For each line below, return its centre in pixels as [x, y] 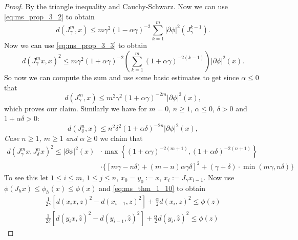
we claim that [121, 138]
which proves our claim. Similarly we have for [76, 108]
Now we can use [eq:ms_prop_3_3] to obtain [76, 45]
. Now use [219, 177]
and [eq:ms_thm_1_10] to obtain [152, 188]
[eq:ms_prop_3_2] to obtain [49, 16]
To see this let [26, 177]
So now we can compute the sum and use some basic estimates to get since [122, 77]
